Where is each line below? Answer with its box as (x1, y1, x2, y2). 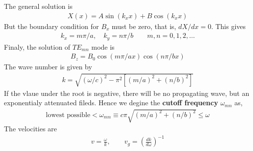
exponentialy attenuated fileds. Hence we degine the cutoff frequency (4, 97, 218, 108)
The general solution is (4, 1, 73, 11)
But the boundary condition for (4, 21, 99, 31)
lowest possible (46, 111, 90, 119)
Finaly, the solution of (4, 41, 70, 52)
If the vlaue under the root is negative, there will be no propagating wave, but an (4, 88, 250, 98)
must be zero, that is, (112, 21, 176, 31)
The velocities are (4, 123, 57, 134)
